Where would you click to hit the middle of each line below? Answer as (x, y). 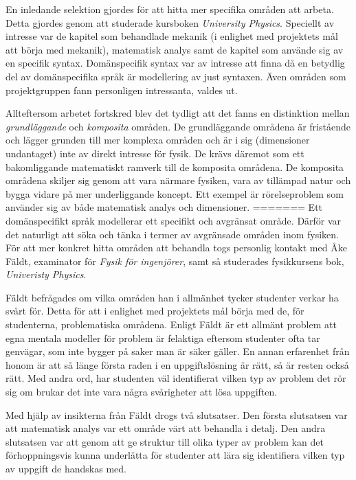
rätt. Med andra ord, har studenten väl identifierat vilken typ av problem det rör (176, 378)
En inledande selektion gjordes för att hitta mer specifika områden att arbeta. (170, 9)
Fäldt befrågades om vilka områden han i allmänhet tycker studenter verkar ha (172, 297)
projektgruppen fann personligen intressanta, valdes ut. (122, 90)
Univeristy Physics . (46, 274)
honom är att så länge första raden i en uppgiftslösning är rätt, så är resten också (177, 364)
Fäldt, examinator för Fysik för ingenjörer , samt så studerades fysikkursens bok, (175, 261)
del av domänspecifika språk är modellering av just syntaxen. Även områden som (176, 76)
